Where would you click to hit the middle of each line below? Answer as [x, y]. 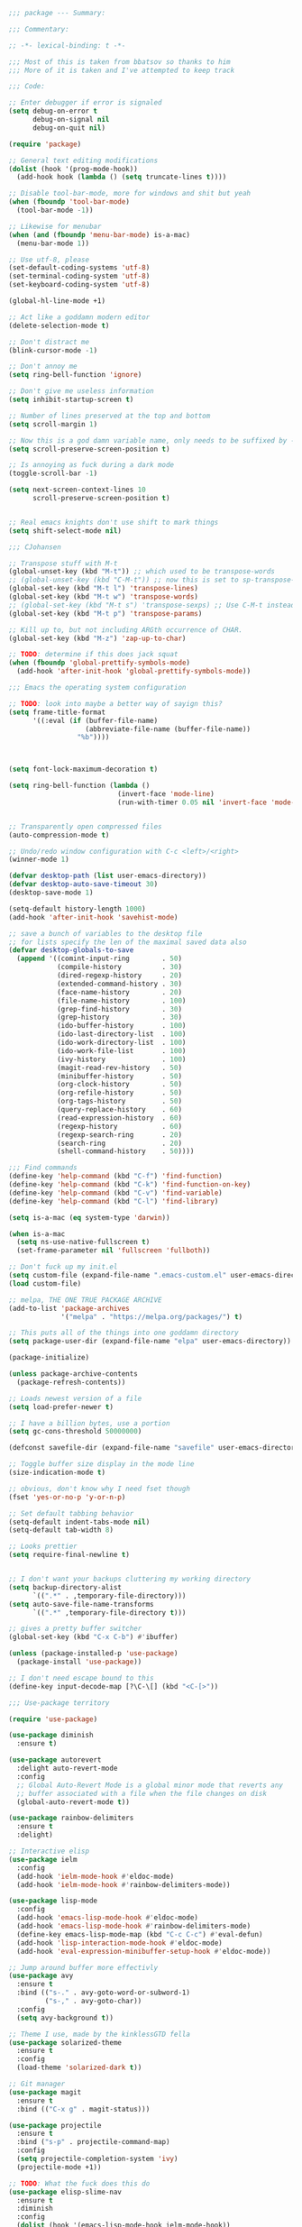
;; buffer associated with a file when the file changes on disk [142, 1793]
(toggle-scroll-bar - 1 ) [53, 473]
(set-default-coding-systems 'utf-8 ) [79, 268]
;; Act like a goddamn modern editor [79, 317]
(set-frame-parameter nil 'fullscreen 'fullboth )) [114, 1251]
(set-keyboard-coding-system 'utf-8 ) [79, 285]
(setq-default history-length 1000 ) [77, 909]
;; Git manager [37, 2084]
